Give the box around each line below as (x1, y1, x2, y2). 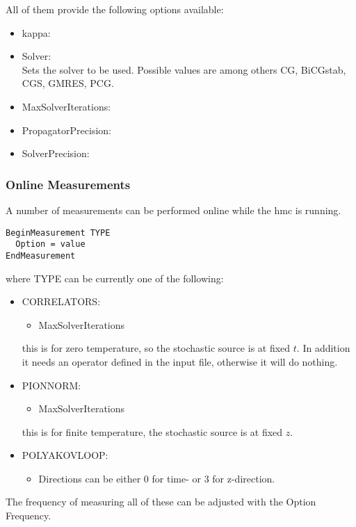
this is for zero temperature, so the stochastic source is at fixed (22, 341, 291, 355)
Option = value (15, 239, 86, 250)
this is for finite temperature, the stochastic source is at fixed (22, 424, 283, 439)
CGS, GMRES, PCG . (22, 76, 114, 90)
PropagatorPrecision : (22, 122, 111, 137)
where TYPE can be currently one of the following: (6, 270, 224, 285)
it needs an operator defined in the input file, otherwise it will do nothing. (22, 354, 338, 368)
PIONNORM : (22, 378, 81, 392)
